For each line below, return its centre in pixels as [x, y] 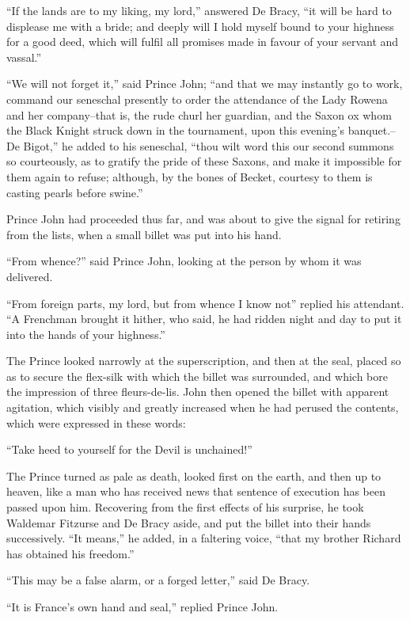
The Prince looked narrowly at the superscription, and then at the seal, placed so [204, 361]
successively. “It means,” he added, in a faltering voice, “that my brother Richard [204, 538]
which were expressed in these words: [96, 422]
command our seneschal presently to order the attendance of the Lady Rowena [197, 99]
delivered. [30, 276]
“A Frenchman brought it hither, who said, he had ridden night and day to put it [204, 319]
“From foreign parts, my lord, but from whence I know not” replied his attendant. [205, 303]
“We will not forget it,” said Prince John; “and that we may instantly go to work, [205, 84]
